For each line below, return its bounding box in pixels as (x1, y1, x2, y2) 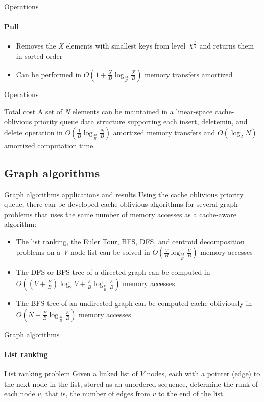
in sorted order (16, 51, 63, 61)
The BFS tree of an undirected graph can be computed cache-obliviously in (16, 298, 252, 309)
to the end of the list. (158, 388, 225, 399)
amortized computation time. (4, 139, 95, 150)
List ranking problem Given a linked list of (4, 368, 138, 379)
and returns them (199, 40, 254, 51)
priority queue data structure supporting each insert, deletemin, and (34, 116, 248, 127)
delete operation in (4, 127, 63, 137)
